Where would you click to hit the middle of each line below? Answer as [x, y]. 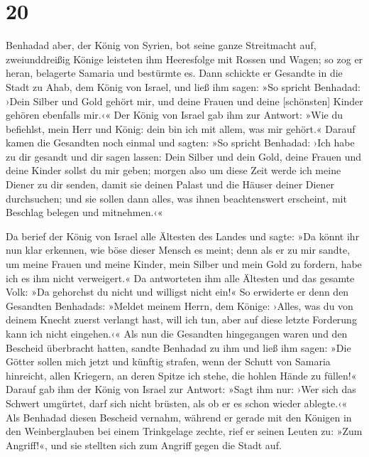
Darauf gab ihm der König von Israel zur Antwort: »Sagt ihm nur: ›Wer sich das [181, 389]
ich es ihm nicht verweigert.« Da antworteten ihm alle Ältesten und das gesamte [180, 278]
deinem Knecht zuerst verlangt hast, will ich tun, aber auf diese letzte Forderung [181, 319]
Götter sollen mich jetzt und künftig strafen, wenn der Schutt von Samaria [168, 361]
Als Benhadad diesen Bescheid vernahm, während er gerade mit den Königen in [179, 417]
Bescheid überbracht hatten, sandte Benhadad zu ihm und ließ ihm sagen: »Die [178, 347]
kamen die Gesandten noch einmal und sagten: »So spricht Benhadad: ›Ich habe [180, 143]
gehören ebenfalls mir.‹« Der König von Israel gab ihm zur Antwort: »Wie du [175, 115]
